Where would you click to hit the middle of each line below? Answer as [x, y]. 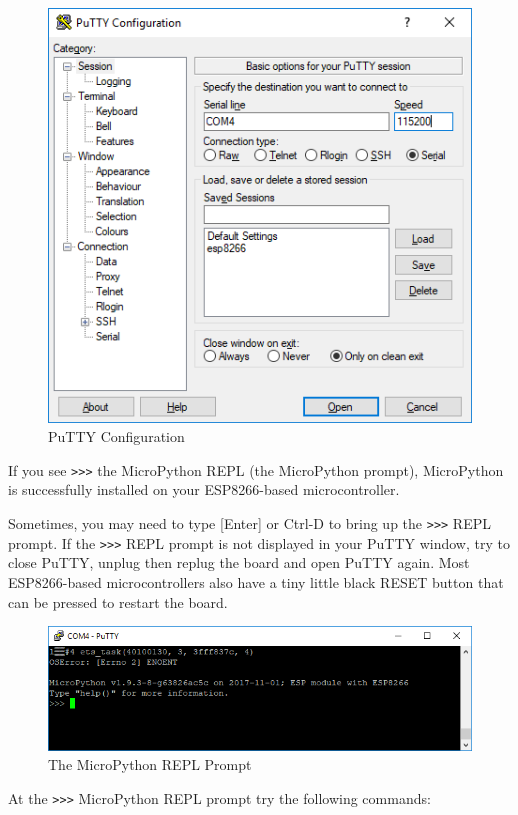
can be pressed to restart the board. [118, 601]
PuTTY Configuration [116, 436]
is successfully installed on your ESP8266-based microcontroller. [204, 489]
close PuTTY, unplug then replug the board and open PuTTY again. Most [239, 562]
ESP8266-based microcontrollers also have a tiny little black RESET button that [256, 581]
